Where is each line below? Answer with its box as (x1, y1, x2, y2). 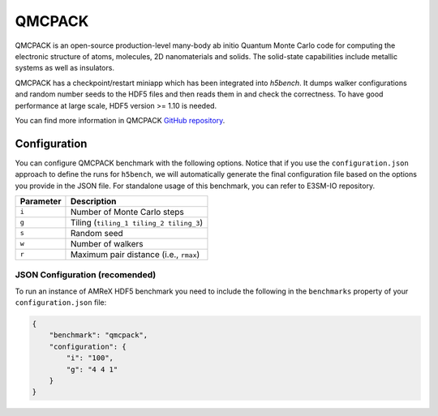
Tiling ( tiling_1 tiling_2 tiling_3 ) (70, 217, 204, 228)
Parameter (19, 195, 62, 207)
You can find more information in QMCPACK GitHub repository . (15, 115, 225, 125)
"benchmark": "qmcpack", (49, 331, 148, 340)
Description (70, 195, 117, 207)
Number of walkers (70, 238, 144, 249)
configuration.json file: (15, 298, 107, 307)
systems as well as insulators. (15, 63, 115, 73)
